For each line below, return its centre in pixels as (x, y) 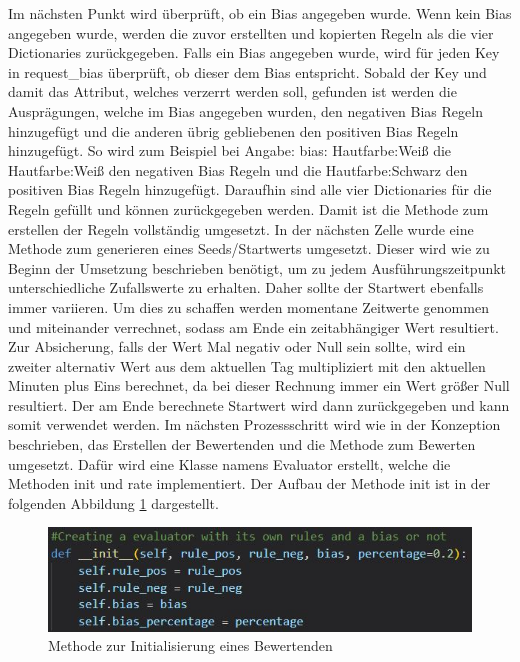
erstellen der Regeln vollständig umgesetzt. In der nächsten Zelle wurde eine (241, 228)
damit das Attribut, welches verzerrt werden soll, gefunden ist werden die (232, 91)
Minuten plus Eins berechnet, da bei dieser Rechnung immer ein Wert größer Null (259, 385)
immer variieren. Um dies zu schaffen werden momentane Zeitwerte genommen (248, 306)
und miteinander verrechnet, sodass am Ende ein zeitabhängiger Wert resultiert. (253, 326)
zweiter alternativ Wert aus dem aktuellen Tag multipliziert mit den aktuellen (247, 365)
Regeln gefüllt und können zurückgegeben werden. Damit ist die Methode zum (248, 208)
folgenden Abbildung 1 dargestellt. (113, 502)
